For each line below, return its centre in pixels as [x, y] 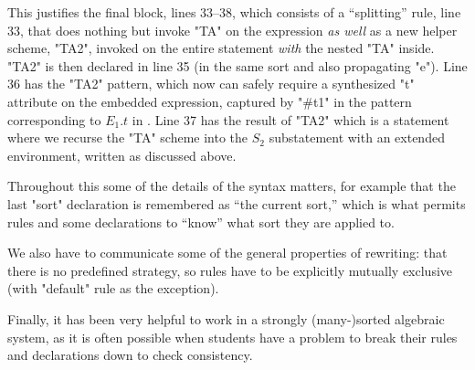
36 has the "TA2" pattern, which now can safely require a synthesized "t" [211, 84]
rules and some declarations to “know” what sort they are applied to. [201, 222]
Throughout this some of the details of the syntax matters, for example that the [232, 186]
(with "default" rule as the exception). [113, 288]
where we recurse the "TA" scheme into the [128, 137]
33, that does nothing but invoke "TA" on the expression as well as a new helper [232, 30]
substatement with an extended [357, 137]
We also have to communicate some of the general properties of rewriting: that [227, 253]
